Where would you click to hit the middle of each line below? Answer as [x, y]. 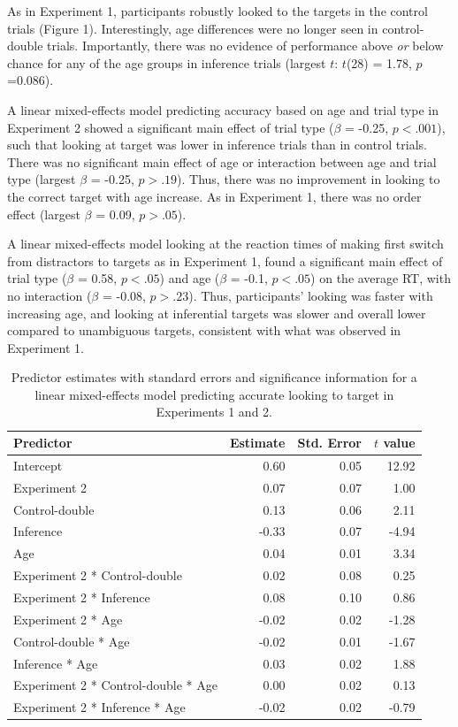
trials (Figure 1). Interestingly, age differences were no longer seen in [193, 28]
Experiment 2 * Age [68, 619]
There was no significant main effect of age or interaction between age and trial [222, 161]
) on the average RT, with [381, 278]
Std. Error [329, 443]
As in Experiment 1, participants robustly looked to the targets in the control [218, 11]
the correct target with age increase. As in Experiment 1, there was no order [214, 196]
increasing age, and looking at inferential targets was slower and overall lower [217, 313]
